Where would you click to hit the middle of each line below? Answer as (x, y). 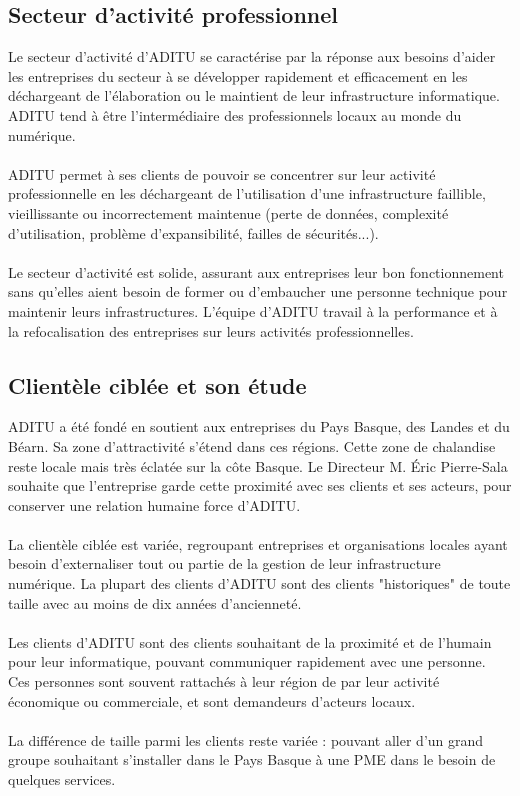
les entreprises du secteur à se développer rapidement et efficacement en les (238, 75)
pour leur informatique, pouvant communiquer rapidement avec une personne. (247, 661)
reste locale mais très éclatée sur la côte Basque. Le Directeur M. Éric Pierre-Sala (258, 465)
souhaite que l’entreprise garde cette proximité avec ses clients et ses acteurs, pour (260, 485)
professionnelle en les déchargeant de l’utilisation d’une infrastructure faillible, (247, 193)
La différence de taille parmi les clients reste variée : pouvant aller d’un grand (246, 739)
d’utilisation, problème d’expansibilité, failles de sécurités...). (193, 232)
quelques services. (62, 779)
